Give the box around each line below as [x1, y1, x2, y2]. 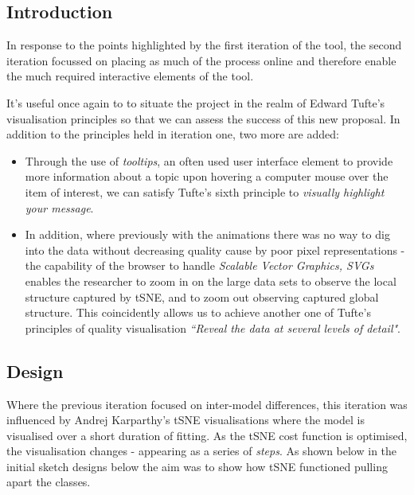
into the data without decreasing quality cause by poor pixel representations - [25, 241, 405, 258]
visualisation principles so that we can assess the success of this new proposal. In [6, 110, 400, 127]
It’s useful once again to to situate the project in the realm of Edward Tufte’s [6, 94, 385, 111]
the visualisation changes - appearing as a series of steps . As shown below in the [6, 442, 397, 459]
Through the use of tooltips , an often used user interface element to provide [25, 152, 393, 169]
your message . [25, 199, 94, 216]
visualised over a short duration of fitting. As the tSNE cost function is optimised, [6, 427, 408, 443]
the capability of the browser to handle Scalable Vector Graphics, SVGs [25, 257, 374, 274]
